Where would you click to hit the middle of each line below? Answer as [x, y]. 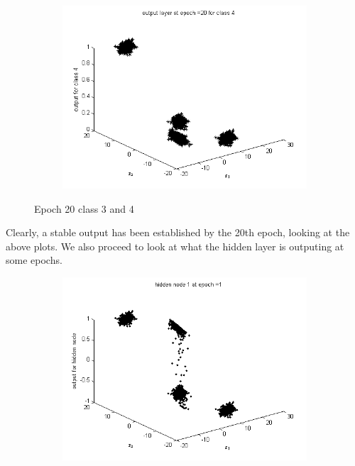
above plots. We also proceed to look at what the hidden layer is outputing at [175, 246]
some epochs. [34, 260]
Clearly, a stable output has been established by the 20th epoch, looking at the [178, 232]
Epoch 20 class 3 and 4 [84, 208]
